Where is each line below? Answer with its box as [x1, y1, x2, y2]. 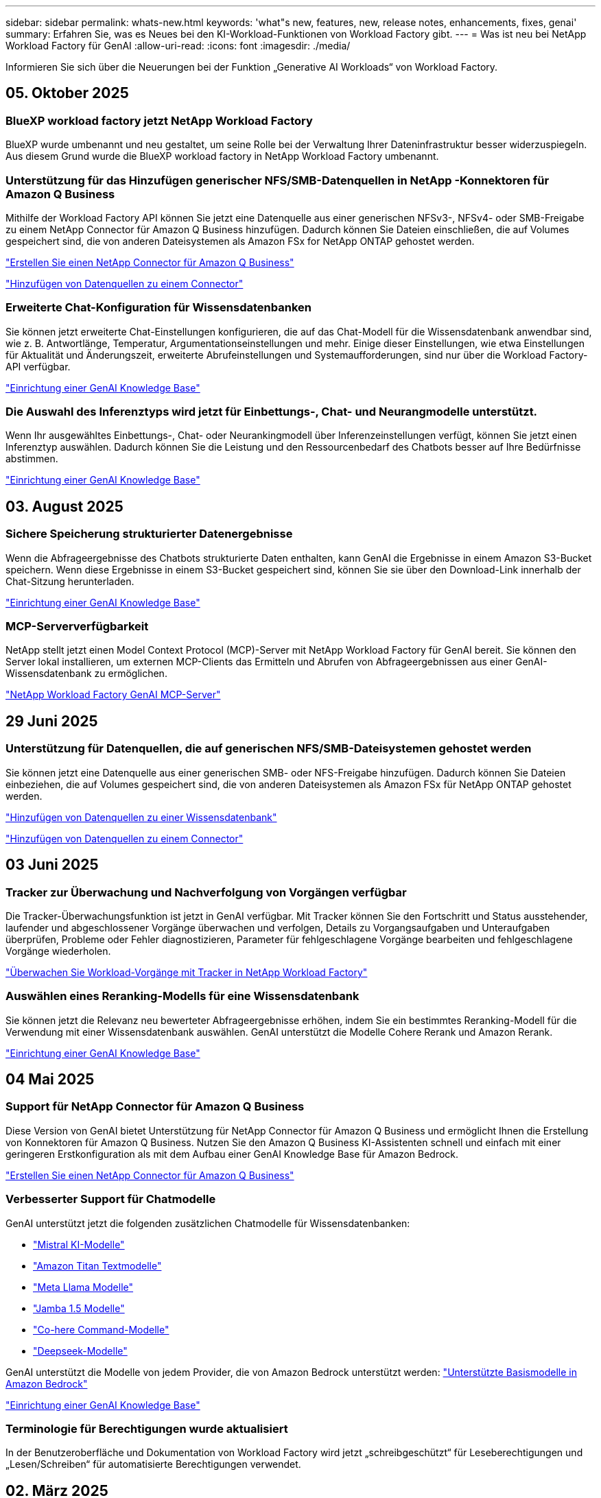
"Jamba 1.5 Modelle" [33, 1302, 125, 1314]
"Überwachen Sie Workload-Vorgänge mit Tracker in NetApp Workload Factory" [5, 966, 368, 978]
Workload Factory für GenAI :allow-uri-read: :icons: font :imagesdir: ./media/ [5, 40, 351, 51]
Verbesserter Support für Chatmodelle [5, 1192, 216, 1206]
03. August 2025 [5, 497, 123, 515]
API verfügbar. [5, 360, 71, 372]
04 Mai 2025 [5, 1071, 95, 1089]
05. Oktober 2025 [5, 84, 129, 102]
